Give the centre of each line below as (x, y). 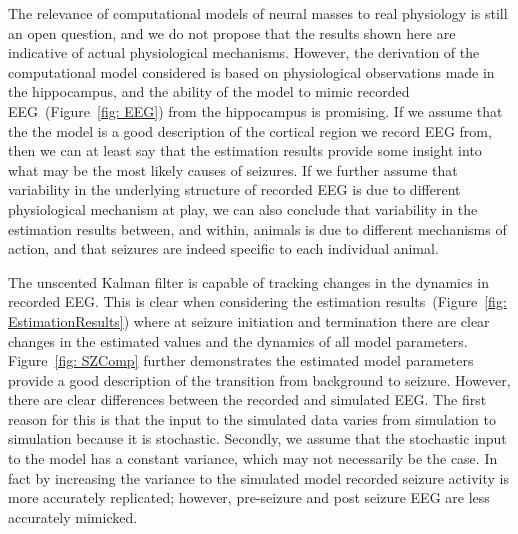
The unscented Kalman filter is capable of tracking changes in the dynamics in (249, 281)
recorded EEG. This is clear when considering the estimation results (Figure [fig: (257, 301)
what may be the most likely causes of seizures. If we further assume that (233, 169)
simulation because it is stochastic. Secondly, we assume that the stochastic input (257, 438)
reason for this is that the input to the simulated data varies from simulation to (252, 418)
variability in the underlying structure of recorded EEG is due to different (234, 189)
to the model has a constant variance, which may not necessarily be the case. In (253, 458)
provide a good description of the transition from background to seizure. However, (259, 379)
